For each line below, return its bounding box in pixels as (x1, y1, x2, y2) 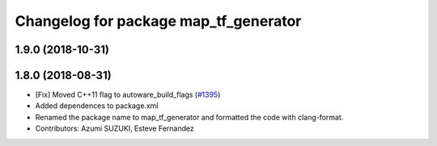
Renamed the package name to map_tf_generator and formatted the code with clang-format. (35, 112, 344, 122)
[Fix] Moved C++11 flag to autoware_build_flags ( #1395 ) (35, 90, 221, 100)
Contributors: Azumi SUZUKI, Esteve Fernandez (35, 123, 194, 133)
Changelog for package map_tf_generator (15, 12, 302, 30)
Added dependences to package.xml (35, 101, 159, 111)
